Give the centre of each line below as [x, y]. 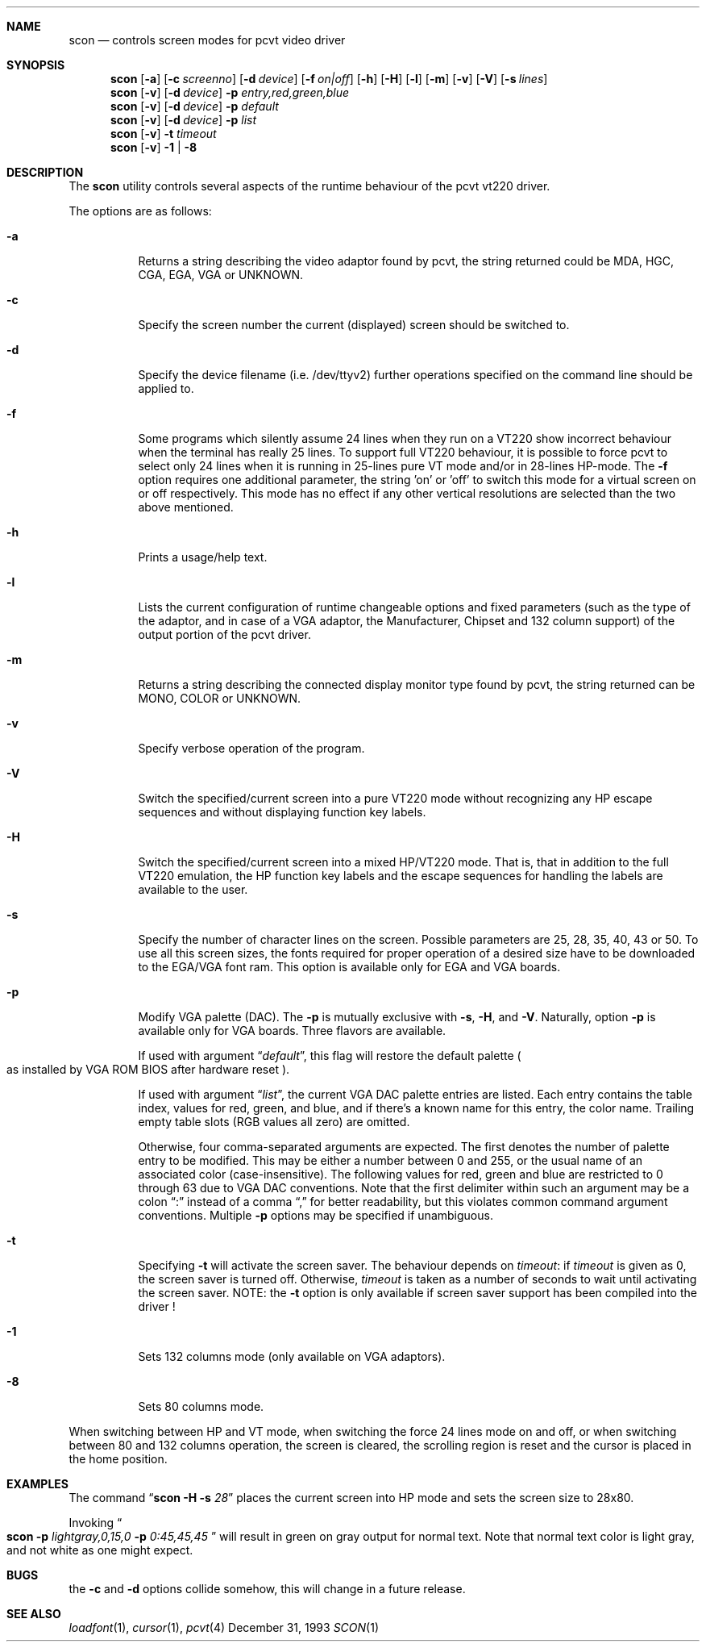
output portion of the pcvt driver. [224, 634]
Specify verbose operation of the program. [251, 748]
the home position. [118, 1459]
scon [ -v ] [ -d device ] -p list [184, 120]
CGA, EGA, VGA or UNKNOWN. [221, 275]
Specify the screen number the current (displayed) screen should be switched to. [354, 325]
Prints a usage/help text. [203, 557]
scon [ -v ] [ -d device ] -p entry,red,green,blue [230, 92]
